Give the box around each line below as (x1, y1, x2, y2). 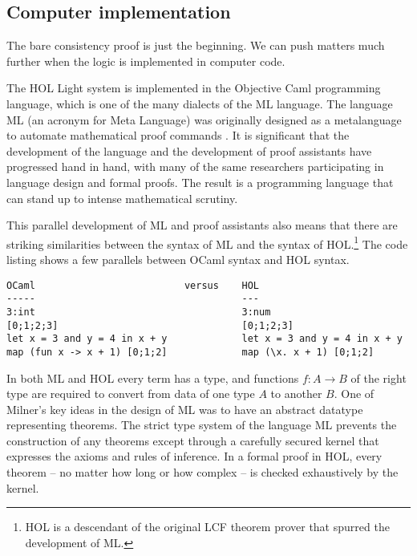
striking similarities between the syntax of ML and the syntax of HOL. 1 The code (6, 233, 408, 252)
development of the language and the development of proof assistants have (6, 142, 372, 159)
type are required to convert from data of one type (6, 385, 255, 402)
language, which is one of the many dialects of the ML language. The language (6, 95, 393, 112)
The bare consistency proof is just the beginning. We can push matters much (6, 37, 385, 54)
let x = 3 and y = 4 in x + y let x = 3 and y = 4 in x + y (6, 333, 403, 345)
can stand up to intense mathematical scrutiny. (6, 189, 238, 206)
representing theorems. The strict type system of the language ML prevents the (6, 416, 397, 433)
